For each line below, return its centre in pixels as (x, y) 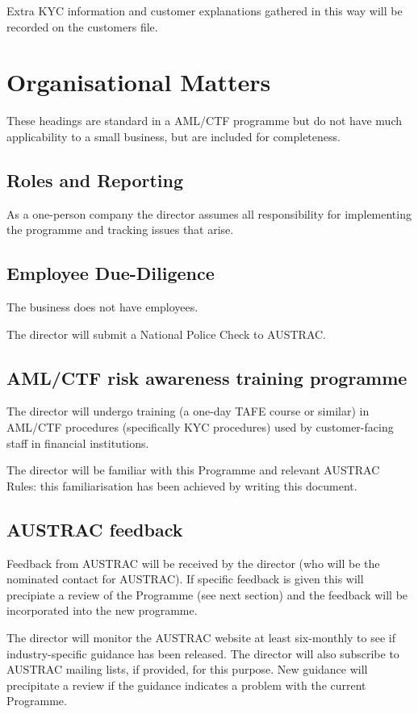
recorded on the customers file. (82, 26)
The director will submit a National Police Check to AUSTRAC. (167, 334)
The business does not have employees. (102, 307)
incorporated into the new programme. (102, 610)
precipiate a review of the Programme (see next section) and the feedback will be (207, 594)
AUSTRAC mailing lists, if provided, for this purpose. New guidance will (187, 669)
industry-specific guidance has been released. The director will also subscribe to (203, 653)
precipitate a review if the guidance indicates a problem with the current (186, 685)
